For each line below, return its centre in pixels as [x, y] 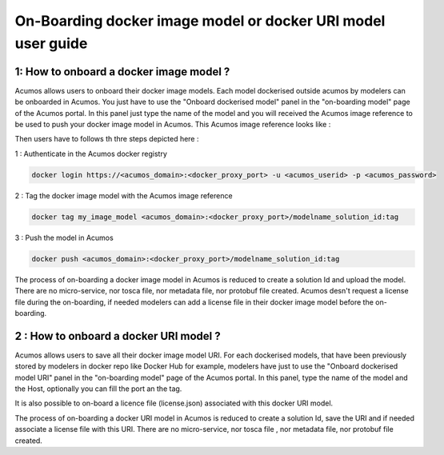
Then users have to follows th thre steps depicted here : [107, 139]
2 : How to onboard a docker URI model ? [118, 336]
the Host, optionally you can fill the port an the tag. [98, 389]
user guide [51, 43]
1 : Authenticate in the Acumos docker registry [91, 154]
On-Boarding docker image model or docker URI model [200, 21]
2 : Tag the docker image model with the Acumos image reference [124, 195]
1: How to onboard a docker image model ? [122, 72]
